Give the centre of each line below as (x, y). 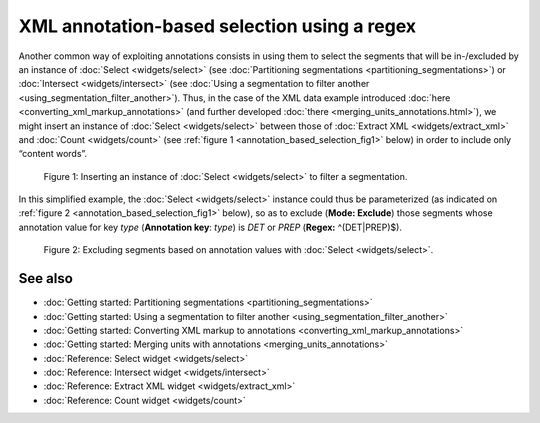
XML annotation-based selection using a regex (217, 26)
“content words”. (53, 154)
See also (46, 278)
